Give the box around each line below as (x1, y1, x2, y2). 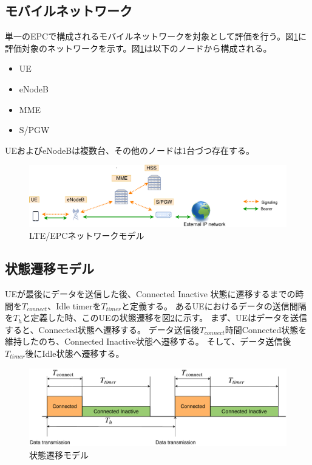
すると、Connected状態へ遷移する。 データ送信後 (5, 323, 200, 336)
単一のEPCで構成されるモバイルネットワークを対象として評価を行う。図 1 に (5, 30, 307, 43)
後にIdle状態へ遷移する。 (25, 346, 124, 359)
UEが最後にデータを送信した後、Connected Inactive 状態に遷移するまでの (5, 288, 296, 300)
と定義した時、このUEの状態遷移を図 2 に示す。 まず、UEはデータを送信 (22, 311, 307, 324)
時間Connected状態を (225, 323, 307, 336)
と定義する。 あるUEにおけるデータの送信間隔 (121, 299, 307, 312)
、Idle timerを (47, 299, 101, 312)
